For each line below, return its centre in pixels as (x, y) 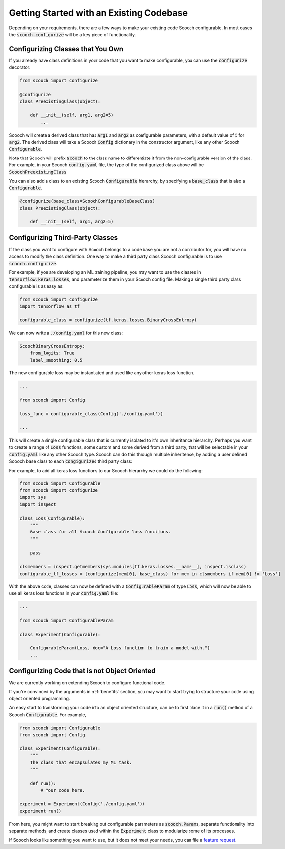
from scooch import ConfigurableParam (67, 620)
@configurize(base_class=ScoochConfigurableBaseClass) (87, 201)
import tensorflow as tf (50, 306)
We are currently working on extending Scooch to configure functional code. (87, 683)
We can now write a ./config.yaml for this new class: (66, 333)
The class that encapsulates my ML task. (81, 762)
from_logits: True (52, 353)
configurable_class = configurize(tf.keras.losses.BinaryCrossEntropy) (108, 320)
